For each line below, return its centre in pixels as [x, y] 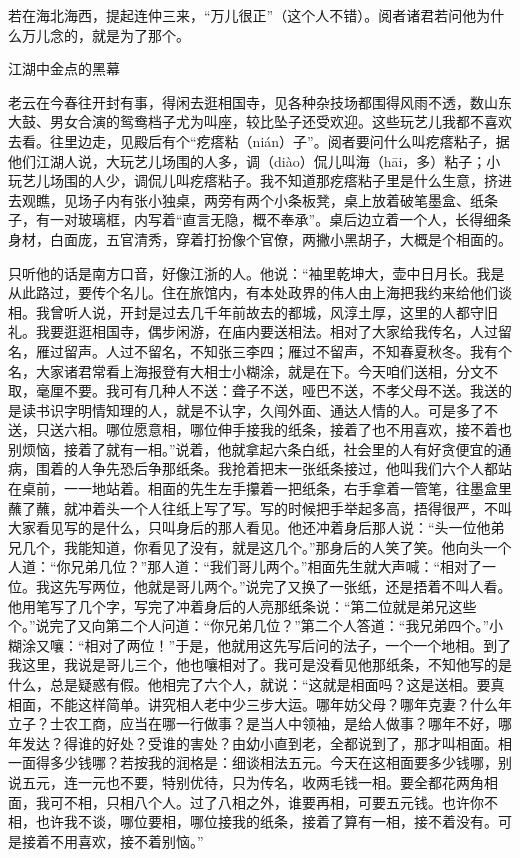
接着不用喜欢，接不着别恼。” [112, 840]
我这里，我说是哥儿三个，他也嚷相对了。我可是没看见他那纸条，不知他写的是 [260, 664]
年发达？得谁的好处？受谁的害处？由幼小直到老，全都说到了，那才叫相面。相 [260, 742]
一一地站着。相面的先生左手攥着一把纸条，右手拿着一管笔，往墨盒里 [287, 488]
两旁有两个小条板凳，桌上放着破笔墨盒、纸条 [350, 199]
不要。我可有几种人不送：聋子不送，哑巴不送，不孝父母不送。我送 [280, 390]
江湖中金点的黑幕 [64, 68]
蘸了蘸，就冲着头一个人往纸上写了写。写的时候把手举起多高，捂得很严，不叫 [260, 507]
